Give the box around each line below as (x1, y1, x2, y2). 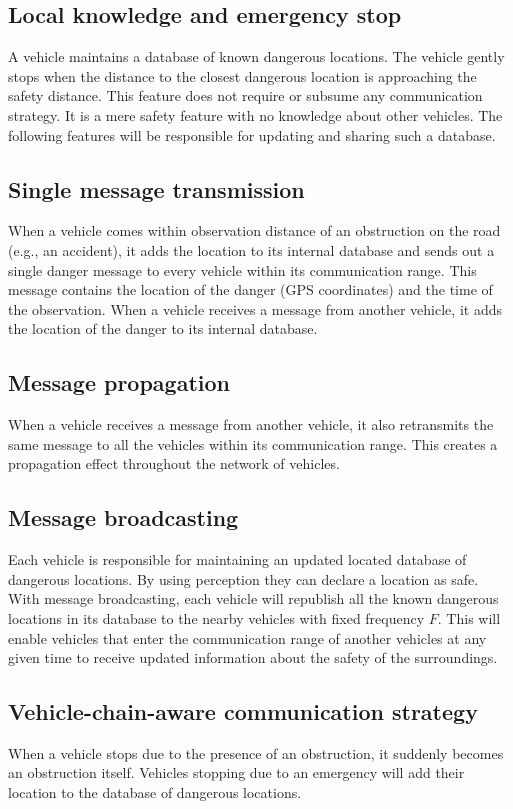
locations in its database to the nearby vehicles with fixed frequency (8, 607, 425, 628)
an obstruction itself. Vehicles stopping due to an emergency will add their (8, 762, 465, 783)
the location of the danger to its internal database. (8, 318, 318, 339)
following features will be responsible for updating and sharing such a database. (8, 124, 496, 145)
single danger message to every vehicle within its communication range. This (8, 259, 477, 280)
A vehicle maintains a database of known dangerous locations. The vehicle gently (8, 46, 505, 67)
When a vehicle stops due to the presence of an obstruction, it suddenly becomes (8, 742, 504, 763)
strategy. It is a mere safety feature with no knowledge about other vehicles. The (8, 104, 503, 125)
